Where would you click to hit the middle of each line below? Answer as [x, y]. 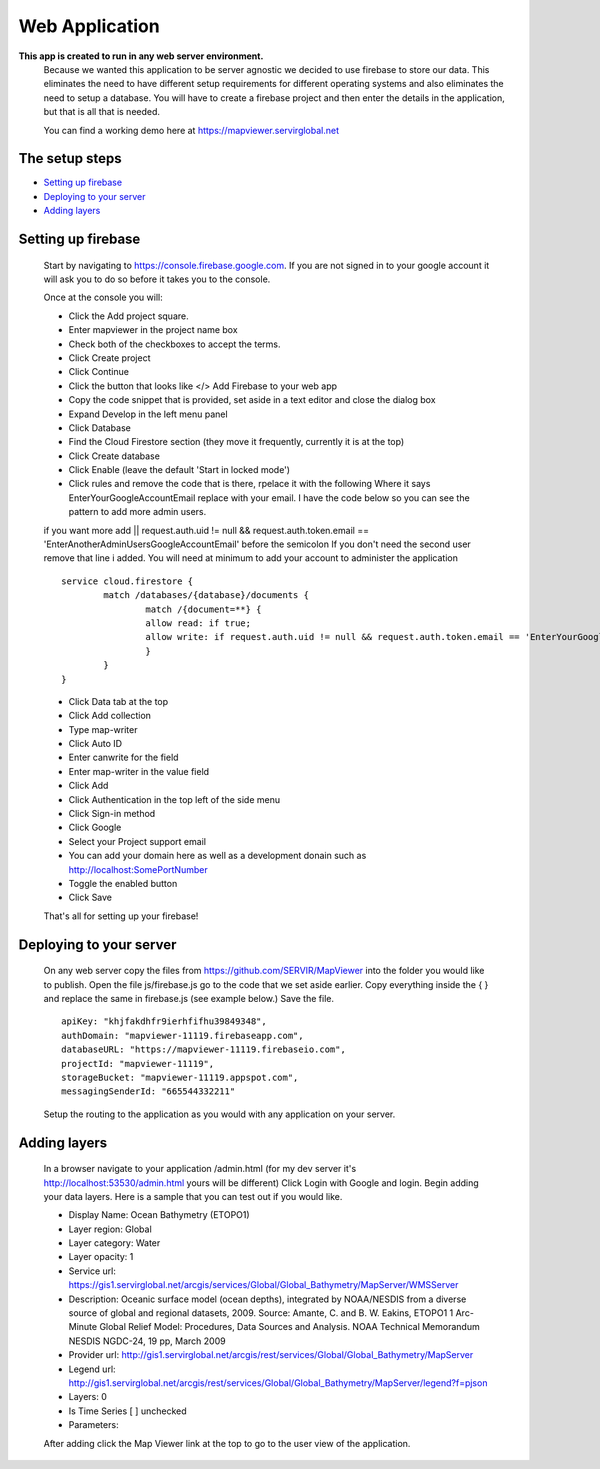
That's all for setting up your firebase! [121, 916]
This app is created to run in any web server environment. [141, 56]
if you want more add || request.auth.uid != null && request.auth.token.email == [206, 530]
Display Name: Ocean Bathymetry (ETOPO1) [159, 1215]
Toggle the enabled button [123, 883]
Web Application [89, 26]
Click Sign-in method [112, 814]
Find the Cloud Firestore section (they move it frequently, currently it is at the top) [236, 442]
